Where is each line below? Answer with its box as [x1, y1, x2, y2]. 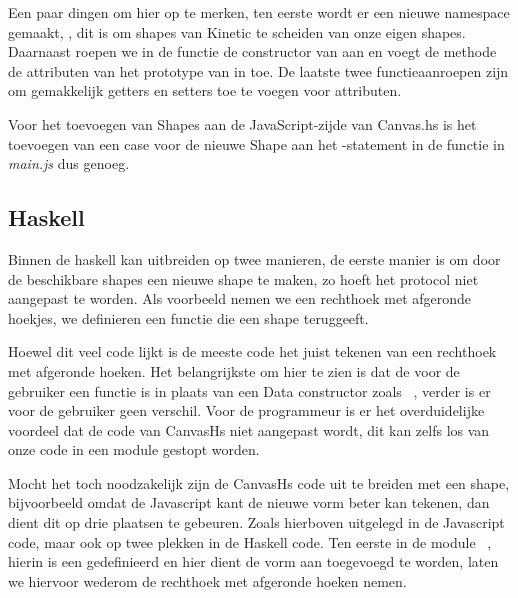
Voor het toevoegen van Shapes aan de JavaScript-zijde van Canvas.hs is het [8, 113, 477, 134]
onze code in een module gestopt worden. [8, 439, 260, 460]
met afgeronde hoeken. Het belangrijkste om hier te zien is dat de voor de [8, 360, 460, 381]
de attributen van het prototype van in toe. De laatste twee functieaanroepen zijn [8, 60, 509, 81]
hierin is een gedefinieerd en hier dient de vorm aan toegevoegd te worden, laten [8, 551, 499, 572]
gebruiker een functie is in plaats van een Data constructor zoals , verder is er [8, 380, 491, 401]
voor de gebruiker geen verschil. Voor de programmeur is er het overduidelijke [8, 400, 485, 421]
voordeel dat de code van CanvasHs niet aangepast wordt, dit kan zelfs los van [8, 419, 490, 440]
